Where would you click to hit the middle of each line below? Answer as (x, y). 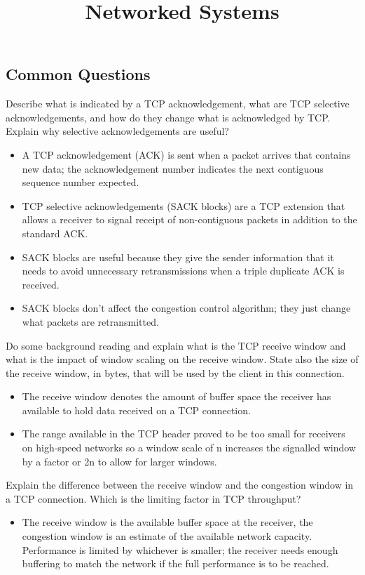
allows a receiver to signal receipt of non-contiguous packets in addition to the (190, 219)
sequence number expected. (81, 182)
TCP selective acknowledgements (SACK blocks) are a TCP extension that (184, 205)
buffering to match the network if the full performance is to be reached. (175, 563)
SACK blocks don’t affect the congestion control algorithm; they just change (186, 308)
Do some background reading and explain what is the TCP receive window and (176, 345)
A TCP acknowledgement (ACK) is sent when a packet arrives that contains (186, 154)
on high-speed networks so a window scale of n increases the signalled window (189, 448)
